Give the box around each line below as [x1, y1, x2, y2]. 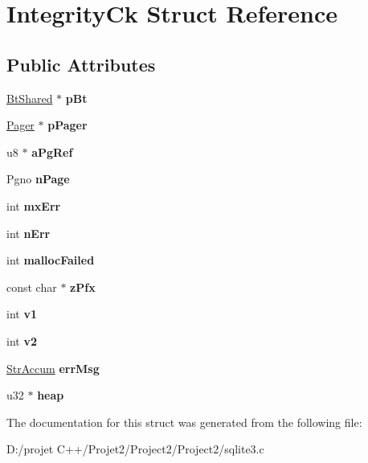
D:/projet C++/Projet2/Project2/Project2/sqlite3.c [6, 440, 264, 457]
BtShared [6, 89, 53, 106]
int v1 [6, 305, 37, 322]
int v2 [6, 332, 37, 349]
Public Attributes [6, 51, 156, 76]
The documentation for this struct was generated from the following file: [6, 413, 362, 430]
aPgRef [31, 143, 73, 160]
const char [6, 278, 57, 295]
